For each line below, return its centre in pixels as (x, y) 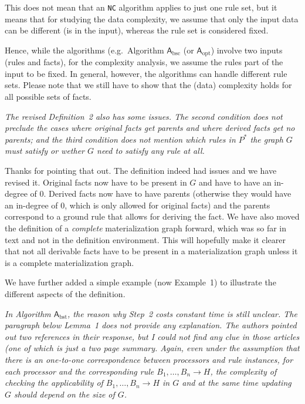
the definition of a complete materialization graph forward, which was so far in (145, 228)
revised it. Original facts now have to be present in (96, 182)
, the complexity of (243, 371)
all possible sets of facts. (48, 97)
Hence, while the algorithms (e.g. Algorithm (84, 50)
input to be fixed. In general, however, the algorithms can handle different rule (146, 73)
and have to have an (235, 182)
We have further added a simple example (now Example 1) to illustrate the (140, 282)
